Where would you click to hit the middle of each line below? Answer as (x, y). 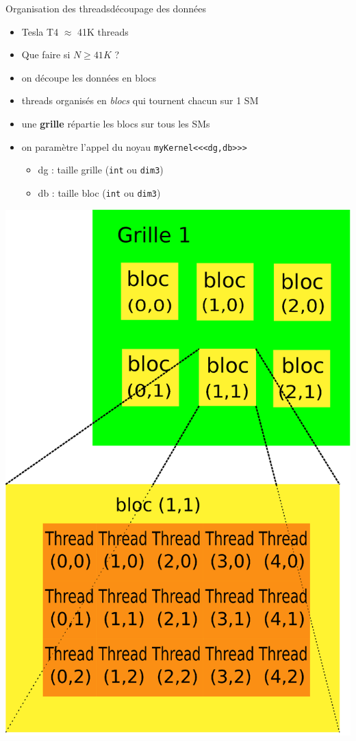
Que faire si (46, 54)
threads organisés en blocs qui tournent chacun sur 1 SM (140, 100)
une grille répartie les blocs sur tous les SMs (116, 123)
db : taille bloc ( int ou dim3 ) (99, 192)
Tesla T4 (40, 31)
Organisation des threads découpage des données (106, 8)
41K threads (103, 31)
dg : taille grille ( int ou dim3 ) (101, 170)
